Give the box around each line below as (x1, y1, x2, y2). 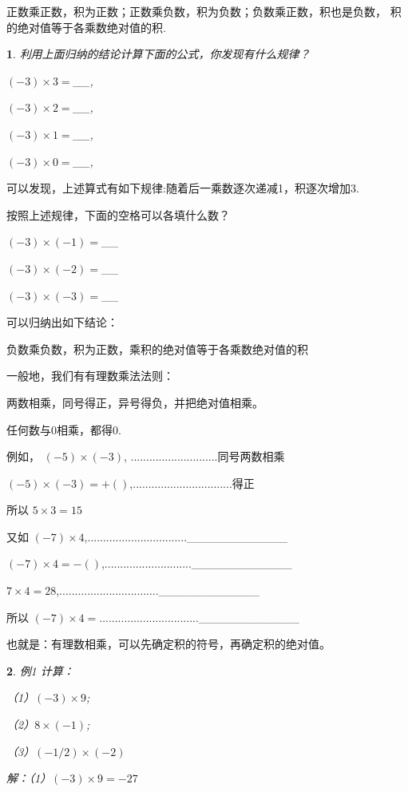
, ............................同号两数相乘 (123, 448, 285, 465)
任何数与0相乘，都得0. (6, 421, 121, 438)
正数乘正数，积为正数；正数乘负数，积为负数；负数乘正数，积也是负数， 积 (6, 3, 402, 19)
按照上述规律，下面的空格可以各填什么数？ (6, 206, 230, 223)
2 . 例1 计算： (6, 662, 74, 679)
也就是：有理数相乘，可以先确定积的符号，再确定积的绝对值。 (6, 636, 331, 652)
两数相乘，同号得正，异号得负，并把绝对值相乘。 (6, 394, 263, 410)
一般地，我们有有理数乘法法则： (6, 367, 174, 384)
